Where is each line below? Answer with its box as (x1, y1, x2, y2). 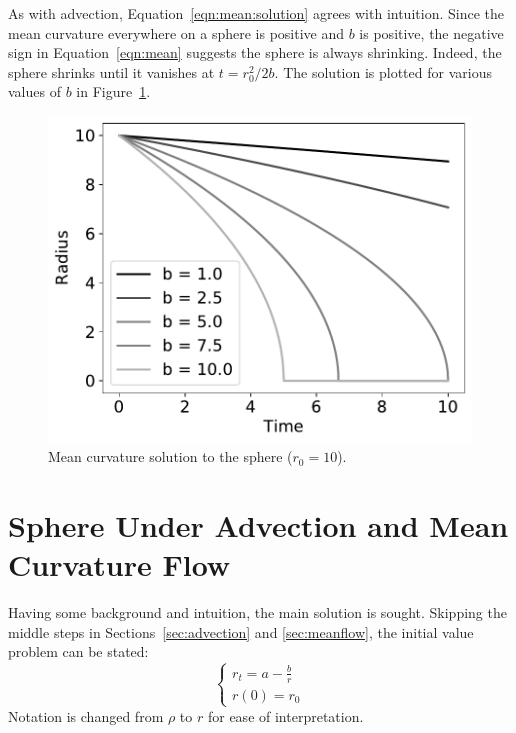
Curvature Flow (8, 544, 231, 585)
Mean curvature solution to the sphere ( (48, 446, 293, 467)
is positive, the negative (359, 22, 504, 43)
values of (8, 81, 61, 102)
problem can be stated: (8, 641, 149, 662)
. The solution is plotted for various (274, 61, 492, 82)
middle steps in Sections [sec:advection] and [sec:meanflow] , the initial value (8, 621, 474, 642)
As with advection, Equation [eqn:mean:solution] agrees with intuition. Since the (8, 3, 504, 23)
